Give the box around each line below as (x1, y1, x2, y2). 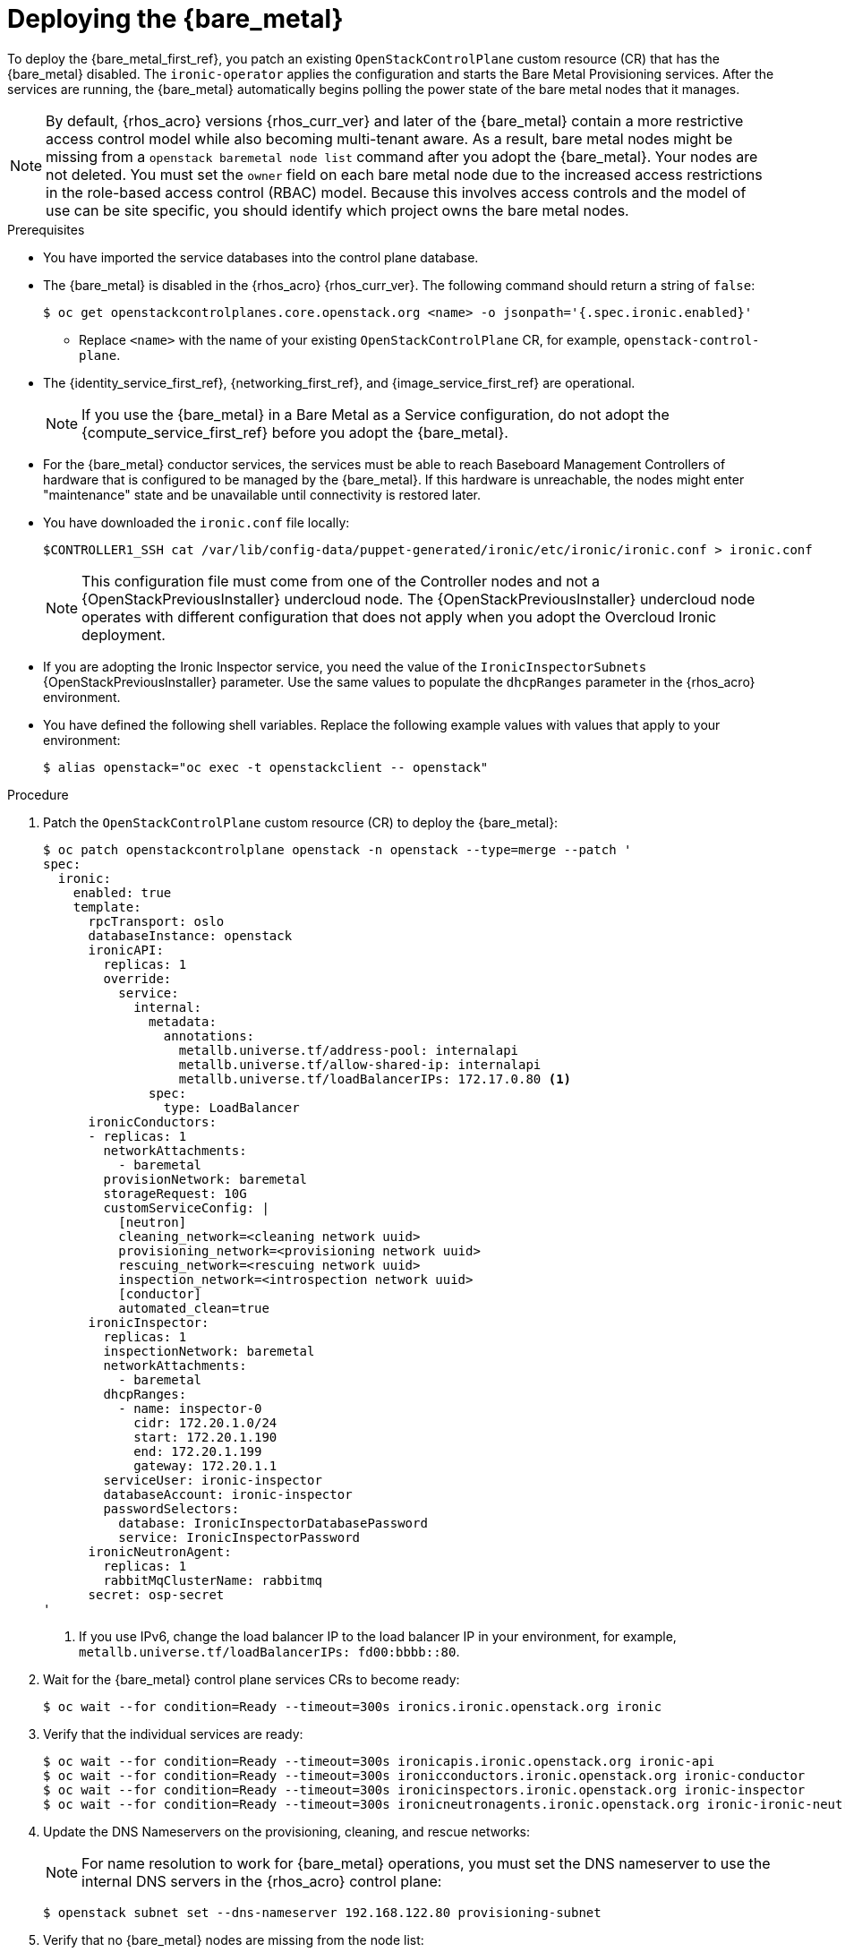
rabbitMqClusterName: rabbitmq (103, 1572, 322, 1588)
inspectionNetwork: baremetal (103, 1343, 315, 1358)
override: (103, 971, 172, 986)
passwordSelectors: (103, 1501, 240, 1516)
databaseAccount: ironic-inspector (103, 1486, 353, 1502)
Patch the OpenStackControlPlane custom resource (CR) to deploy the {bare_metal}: (43, 814, 559, 830)
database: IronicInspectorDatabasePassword (118, 1515, 428, 1530)
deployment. (81, 625, 166, 644)
